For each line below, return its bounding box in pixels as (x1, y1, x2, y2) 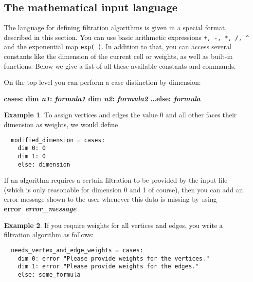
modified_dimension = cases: (11, 136, 105, 144)
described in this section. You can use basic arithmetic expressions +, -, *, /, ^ (4, 32, 249, 42)
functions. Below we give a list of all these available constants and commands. (4, 60, 236, 71)
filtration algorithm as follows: (4, 229, 94, 240)
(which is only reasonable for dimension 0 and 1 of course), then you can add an (4, 184, 243, 194)
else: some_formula (18, 271, 81, 278)
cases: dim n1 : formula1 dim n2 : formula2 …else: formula (4, 93, 200, 103)
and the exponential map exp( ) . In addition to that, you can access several (4, 41, 232, 52)
